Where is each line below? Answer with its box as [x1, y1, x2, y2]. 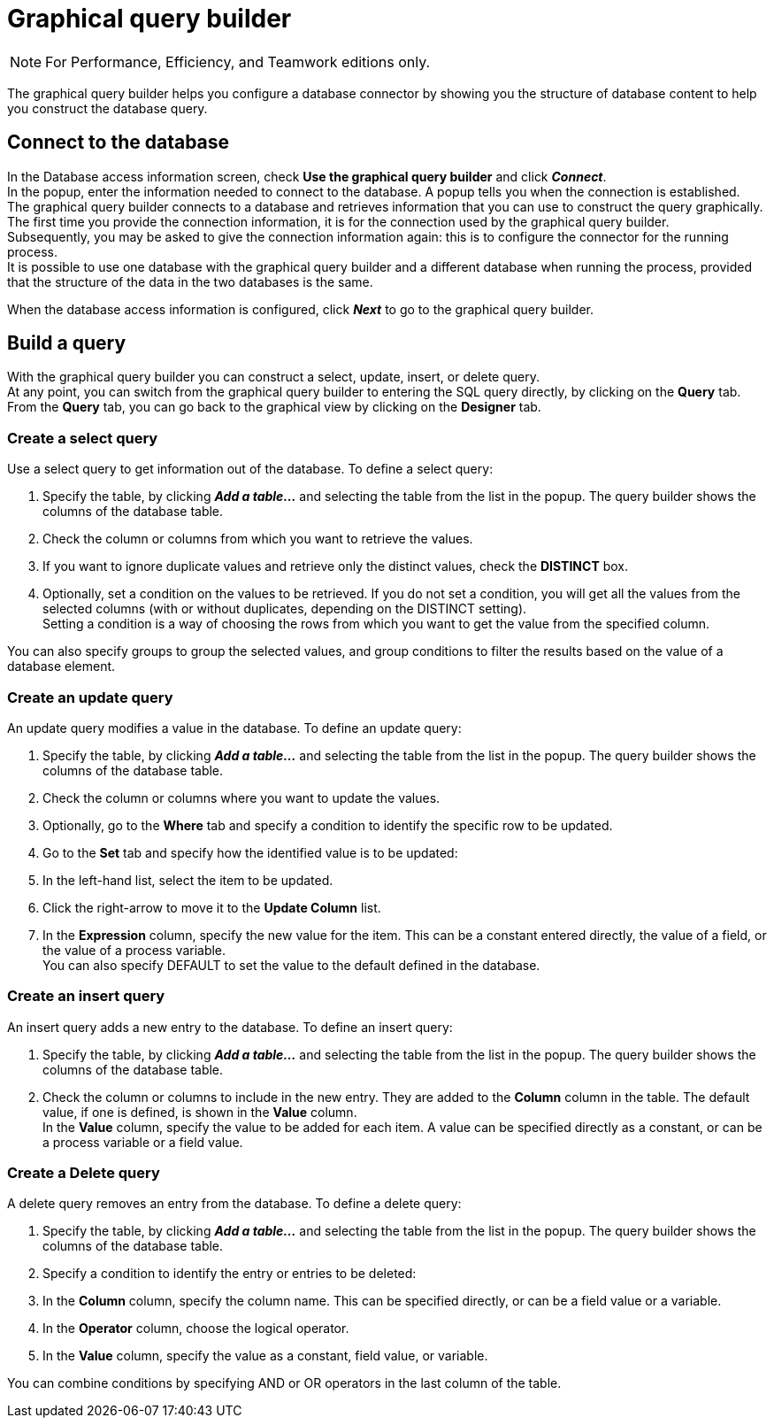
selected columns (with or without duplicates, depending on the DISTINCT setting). [42, 601, 527, 617]
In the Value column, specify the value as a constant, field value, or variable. [42, 1348, 488, 1364]
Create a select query [7, 428, 158, 447]
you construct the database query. [7, 100, 208, 116]
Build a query [7, 332, 126, 355]
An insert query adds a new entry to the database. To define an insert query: [7, 1019, 453, 1035]
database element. [7, 659, 116, 674]
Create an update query [7, 688, 173, 706]
